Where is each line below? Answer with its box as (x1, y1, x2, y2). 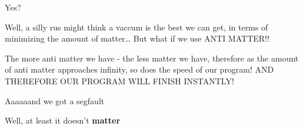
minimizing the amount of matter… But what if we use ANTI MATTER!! (5, 32, 269, 45)
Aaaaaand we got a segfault (5, 94, 105, 107)
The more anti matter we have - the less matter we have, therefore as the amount (5, 52, 299, 64)
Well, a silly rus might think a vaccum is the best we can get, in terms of (5, 20, 268, 33)
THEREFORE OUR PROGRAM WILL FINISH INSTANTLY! (5, 74, 234, 87)
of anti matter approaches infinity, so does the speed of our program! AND (5, 63, 274, 76)
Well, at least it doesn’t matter (5, 114, 121, 126)
